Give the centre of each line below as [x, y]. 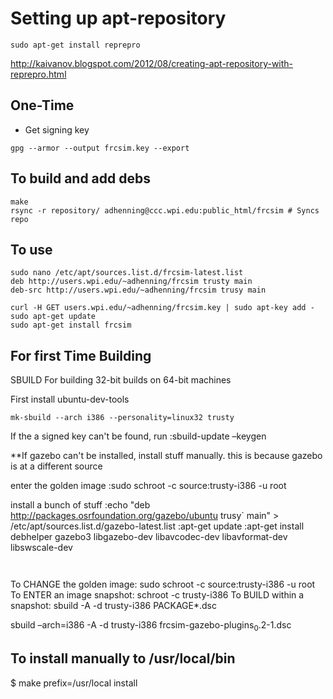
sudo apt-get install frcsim [71, 325]
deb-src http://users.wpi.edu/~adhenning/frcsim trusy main [138, 290]
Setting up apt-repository [118, 18]
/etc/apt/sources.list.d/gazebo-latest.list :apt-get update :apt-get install [157, 526]
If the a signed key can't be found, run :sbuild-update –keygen [138, 436]
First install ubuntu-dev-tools [70, 399]
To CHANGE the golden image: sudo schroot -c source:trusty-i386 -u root [163, 584]
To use [31, 249]
